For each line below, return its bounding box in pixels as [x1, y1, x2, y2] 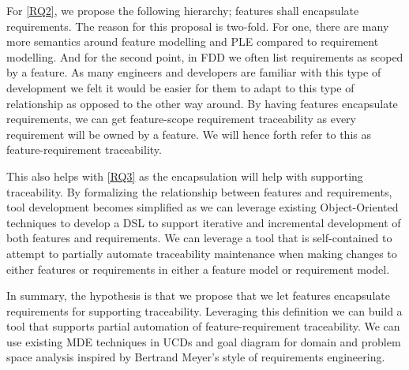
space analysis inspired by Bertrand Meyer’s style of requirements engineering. [6, 349, 385, 365]
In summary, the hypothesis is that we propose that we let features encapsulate [6, 287, 390, 304]
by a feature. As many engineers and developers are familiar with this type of [6, 64, 381, 80]
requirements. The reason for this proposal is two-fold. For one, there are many [6, 17, 389, 34]
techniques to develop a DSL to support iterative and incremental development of [6, 214, 401, 230]
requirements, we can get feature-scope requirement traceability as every [6, 110, 357, 127]
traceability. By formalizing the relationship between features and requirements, [6, 183, 392, 200]
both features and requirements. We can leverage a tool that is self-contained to [6, 230, 392, 246]
